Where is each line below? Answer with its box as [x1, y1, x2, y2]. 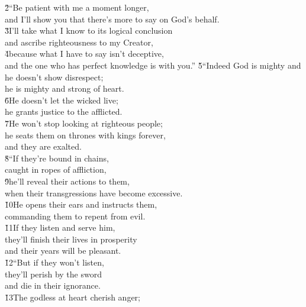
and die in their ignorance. [5, 279, 101, 292]
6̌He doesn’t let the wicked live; [5, 93, 118, 106]
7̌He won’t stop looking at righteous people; [5, 117, 163, 129]
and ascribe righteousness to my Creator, [5, 35, 153, 48]
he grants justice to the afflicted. [5, 105, 123, 118]
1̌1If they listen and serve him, [5, 221, 115, 234]
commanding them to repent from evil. [5, 209, 146, 222]
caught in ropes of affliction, [5, 163, 107, 176]
